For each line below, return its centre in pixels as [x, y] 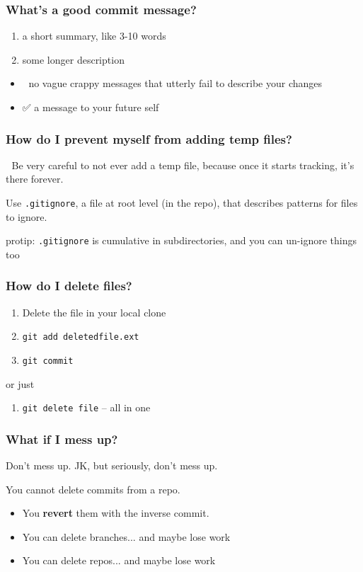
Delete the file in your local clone [94, 312]
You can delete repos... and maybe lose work [119, 560]
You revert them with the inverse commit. [116, 513]
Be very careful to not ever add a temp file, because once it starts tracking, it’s [183, 165]
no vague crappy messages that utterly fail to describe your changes [175, 83]
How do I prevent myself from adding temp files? [149, 138]
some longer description [73, 59]
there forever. [35, 179]
